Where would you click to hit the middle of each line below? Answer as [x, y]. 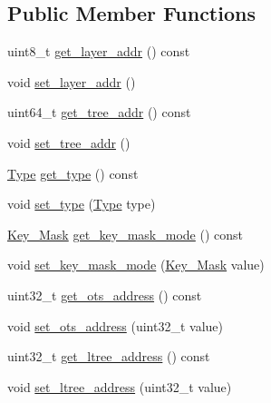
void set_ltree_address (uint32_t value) [120, 386]
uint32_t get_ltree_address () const [109, 356]
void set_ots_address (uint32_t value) [115, 325]
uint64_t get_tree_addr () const [99, 112]
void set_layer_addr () [72, 81]
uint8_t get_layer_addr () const [99, 51]
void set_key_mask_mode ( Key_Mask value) [136, 265]
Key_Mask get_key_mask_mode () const [126, 234]
